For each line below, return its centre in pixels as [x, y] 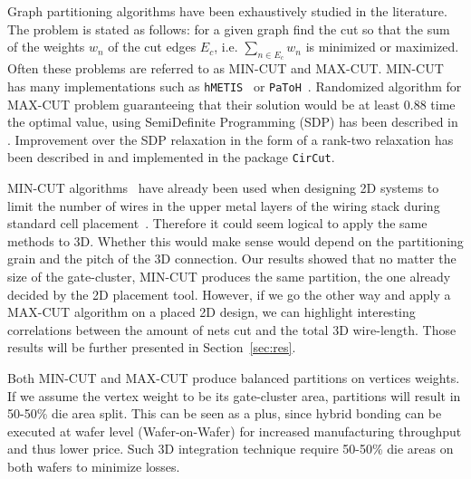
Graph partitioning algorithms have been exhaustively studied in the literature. [227, 11]
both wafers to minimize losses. [94, 466]
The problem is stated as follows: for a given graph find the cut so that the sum [229, 29]
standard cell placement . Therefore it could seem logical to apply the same [217, 223]
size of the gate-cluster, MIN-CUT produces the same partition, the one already [229, 277]
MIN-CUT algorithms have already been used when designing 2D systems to [223, 188]
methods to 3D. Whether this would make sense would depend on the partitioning [235, 240]
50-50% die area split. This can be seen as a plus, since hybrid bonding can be [225, 413]
